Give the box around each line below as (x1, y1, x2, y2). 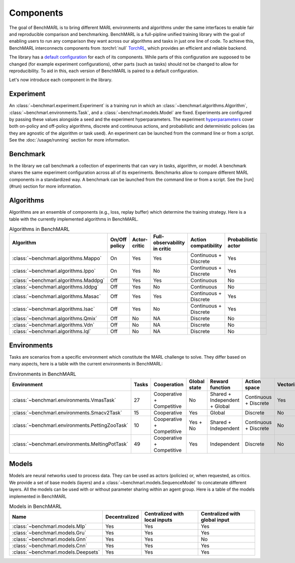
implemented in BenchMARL (9, 493, 67, 499)
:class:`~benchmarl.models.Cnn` (12, 542, 88, 549)
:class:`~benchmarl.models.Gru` (12, 530, 87, 536)
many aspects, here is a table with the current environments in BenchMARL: (9, 361, 163, 367)
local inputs (144, 516, 173, 523)
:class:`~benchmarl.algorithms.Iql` (12, 328, 91, 335)
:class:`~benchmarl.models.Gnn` (12, 536, 88, 543)
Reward (209, 378, 229, 385)
